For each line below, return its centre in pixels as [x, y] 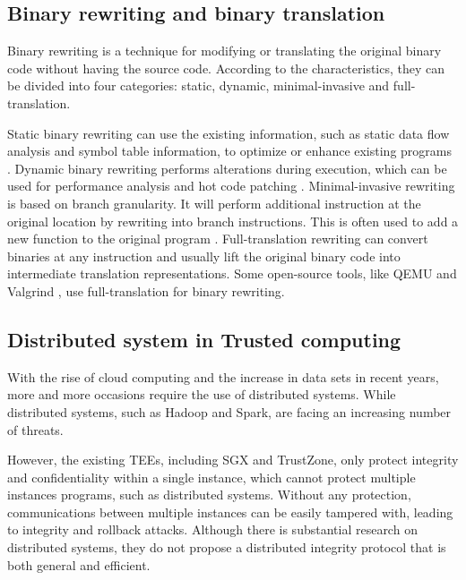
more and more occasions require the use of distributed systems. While [202, 394]
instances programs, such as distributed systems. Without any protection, [209, 495]
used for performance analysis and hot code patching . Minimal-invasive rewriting [231, 186]
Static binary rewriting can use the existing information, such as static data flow [229, 133]
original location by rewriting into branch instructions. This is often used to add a [233, 221]
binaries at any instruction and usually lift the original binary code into [204, 256]
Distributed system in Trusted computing [204, 339]
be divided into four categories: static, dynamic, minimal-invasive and [198, 85]
